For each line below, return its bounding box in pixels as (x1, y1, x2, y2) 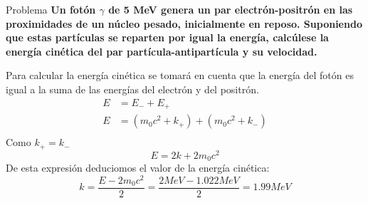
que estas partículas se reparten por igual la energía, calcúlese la (6, 30, 329, 45)
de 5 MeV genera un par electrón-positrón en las (108, 2, 353, 16)
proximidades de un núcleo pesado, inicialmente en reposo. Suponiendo (6, 16, 362, 31)
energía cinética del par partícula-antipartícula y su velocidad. (6, 43, 317, 58)
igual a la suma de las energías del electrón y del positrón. (6, 81, 259, 96)
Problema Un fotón (6, 2, 96, 16)
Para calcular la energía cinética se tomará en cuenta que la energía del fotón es (6, 68, 354, 83)
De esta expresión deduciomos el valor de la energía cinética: (6, 160, 270, 175)
